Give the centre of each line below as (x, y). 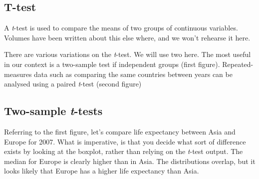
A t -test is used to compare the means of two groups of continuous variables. (121, 28)
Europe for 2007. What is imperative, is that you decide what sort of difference (125, 141)
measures (18, 74)
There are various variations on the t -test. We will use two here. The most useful (128, 54)
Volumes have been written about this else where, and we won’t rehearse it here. (127, 37)
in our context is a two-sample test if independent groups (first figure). (112, 64)
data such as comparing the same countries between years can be (133, 74)
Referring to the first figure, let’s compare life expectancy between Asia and (120, 131)
